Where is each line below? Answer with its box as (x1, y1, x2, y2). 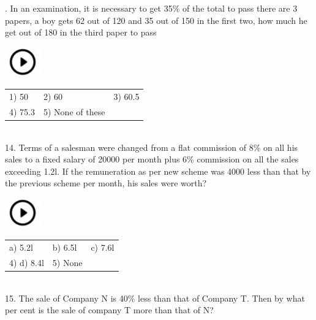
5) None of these (43, 105, 105, 118)
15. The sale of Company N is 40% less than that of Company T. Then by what (5, 291, 305, 304)
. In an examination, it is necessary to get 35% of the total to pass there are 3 (5, 2, 298, 14)
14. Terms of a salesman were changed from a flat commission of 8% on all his (5, 140, 298, 153)
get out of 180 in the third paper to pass (5, 26, 157, 39)
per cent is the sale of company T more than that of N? (5, 303, 214, 316)
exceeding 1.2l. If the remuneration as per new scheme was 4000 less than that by (5, 164, 311, 177)
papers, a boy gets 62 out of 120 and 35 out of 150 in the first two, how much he (5, 13, 307, 26)
